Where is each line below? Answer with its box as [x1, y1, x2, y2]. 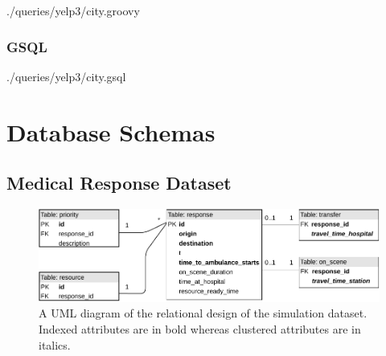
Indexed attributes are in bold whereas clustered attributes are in [39, 320, 361, 337]
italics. [39, 336, 71, 353]
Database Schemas [6, 115, 216, 148]
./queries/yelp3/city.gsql [6, 68, 126, 84]
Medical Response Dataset [6, 170, 232, 195]
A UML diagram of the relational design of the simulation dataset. [39, 305, 368, 321]
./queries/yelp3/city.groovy [6, 2, 140, 18]
